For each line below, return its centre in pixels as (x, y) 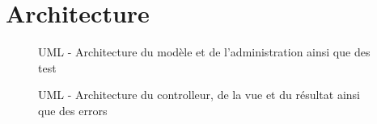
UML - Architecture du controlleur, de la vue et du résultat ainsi (199, 95)
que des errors (73, 110)
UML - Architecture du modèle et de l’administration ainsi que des (204, 52)
